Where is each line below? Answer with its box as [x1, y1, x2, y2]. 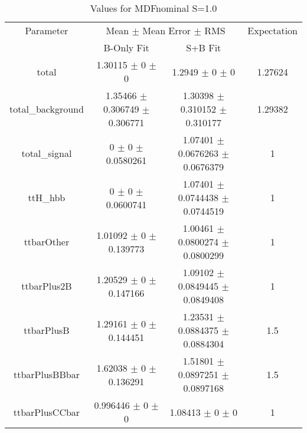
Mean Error [142, 24, 191, 37]
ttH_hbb [28, 191, 66, 204]
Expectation [247, 24, 298, 37]
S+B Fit [186, 41, 221, 54]
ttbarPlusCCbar [13, 405, 80, 419]
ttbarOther [24, 235, 70, 248]
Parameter [25, 24, 68, 37]
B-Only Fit [103, 41, 149, 54]
